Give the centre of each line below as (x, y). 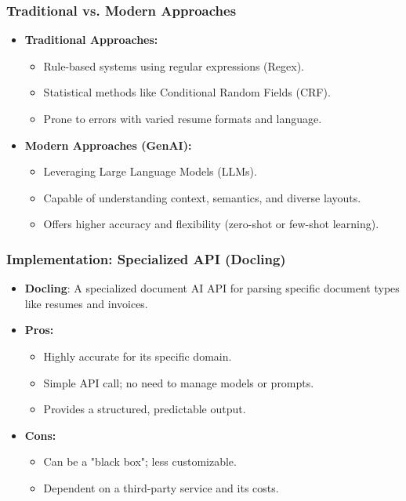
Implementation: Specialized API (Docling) (146, 258)
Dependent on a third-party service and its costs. (161, 487)
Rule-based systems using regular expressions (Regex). (174, 65)
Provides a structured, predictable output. (145, 409)
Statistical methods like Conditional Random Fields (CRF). (187, 92)
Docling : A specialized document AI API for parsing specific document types (212, 288)
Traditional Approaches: (91, 40)
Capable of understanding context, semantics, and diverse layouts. (202, 197)
